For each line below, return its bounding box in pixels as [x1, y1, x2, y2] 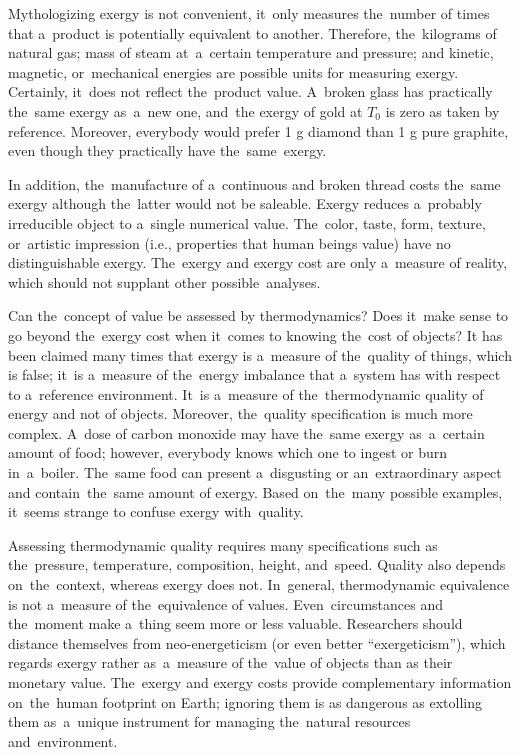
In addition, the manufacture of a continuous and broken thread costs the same [8, 173, 501, 194]
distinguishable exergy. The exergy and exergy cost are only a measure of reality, [8, 252, 508, 273]
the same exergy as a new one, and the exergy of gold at [8, 100, 363, 121]
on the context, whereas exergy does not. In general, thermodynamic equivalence [8, 574, 510, 595]
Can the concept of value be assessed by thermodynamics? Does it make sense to [8, 305, 509, 326]
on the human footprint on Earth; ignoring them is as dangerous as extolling [8, 691, 482, 712]
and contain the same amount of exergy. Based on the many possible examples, [8, 481, 503, 502]
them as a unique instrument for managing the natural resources [8, 711, 411, 732]
